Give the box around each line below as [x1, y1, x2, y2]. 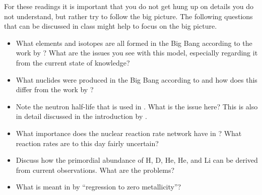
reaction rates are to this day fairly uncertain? [16, 138, 159, 148]
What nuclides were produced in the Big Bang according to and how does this [16, 74, 257, 85]
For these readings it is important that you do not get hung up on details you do [4, 1, 253, 11]
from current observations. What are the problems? [16, 164, 175, 175]
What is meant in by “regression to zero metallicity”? [16, 181, 181, 192]
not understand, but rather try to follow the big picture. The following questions [4, 11, 253, 21]
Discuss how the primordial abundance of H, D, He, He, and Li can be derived [16, 155, 258, 165]
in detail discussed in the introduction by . [16, 111, 147, 121]
